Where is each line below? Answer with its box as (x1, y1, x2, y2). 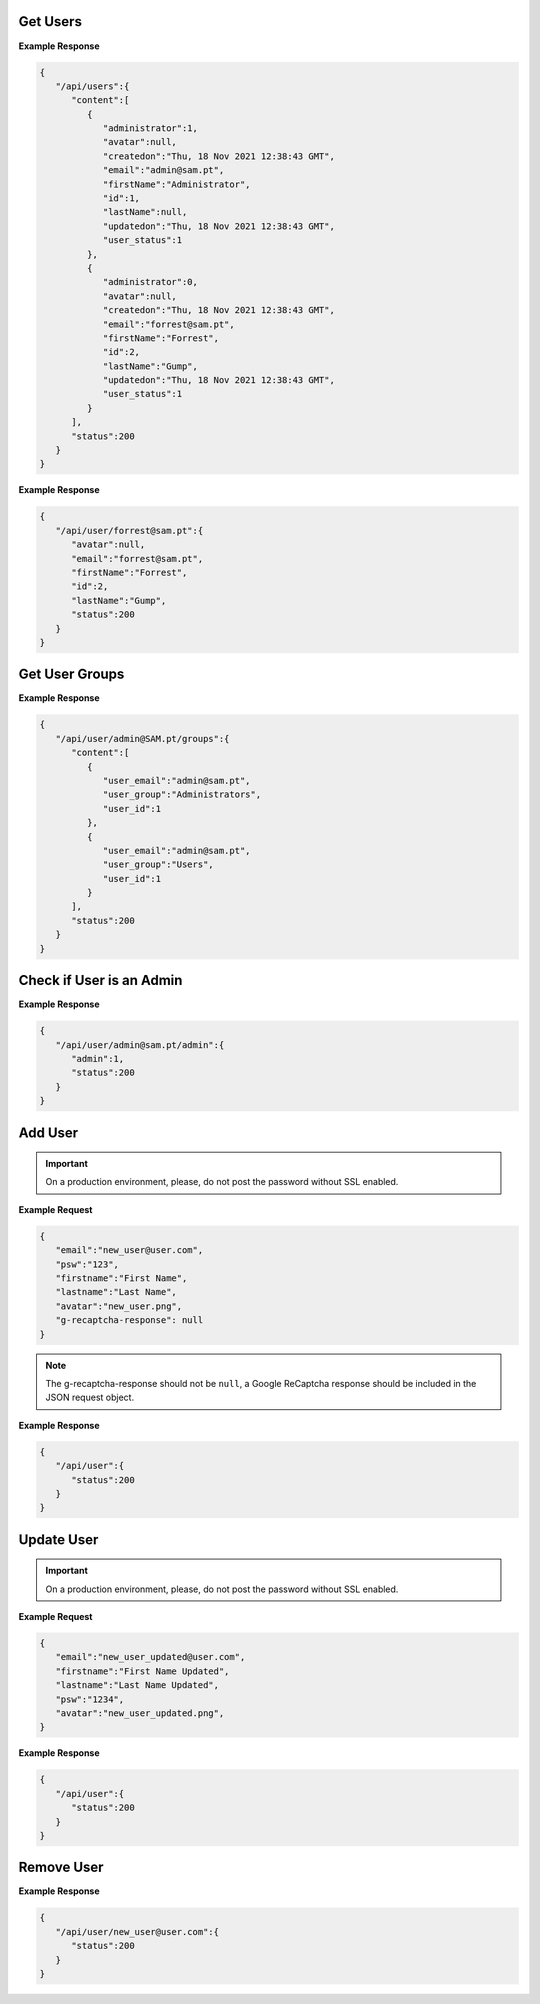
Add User (18, 1124, 79, 1141)
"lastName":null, (102, 206, 188, 218)
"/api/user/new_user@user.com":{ (55, 1926, 220, 1937)
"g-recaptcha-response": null (55, 1315, 204, 1326)
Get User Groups (18, 666, 125, 683)
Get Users (18, 13, 82, 30)
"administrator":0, (102, 276, 199, 288)
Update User (18, 1531, 99, 1548)
